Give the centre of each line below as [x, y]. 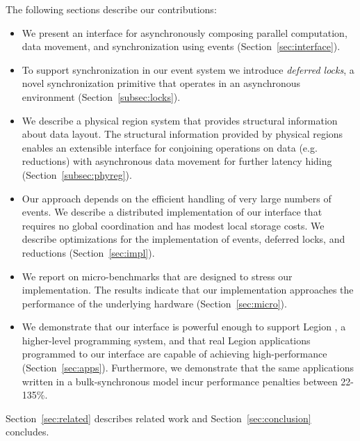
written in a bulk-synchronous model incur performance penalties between [180, 381]
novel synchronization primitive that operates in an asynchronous [161, 83]
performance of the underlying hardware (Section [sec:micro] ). [154, 303]
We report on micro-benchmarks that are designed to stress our [157, 276]
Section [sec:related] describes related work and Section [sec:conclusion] [158, 418]
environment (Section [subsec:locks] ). [101, 96]
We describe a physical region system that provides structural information [180, 120]
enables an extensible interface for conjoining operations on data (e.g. [170, 147]
